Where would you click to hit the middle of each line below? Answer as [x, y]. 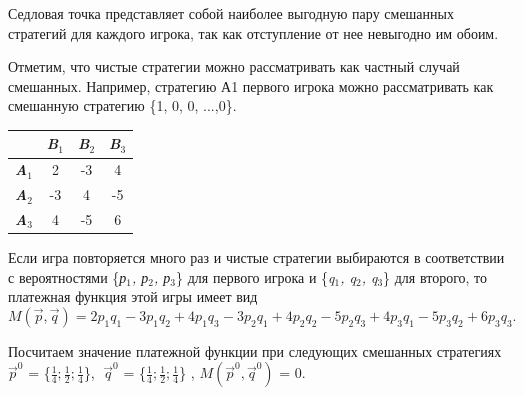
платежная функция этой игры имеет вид [133, 296]
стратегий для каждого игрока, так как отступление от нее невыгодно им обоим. [253, 32]
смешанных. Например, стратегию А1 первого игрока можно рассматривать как [251, 85]
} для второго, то [435, 276]
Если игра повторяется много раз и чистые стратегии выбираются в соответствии [256, 257]
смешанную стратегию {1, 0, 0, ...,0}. [122, 105]
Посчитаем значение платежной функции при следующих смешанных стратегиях [255, 350]
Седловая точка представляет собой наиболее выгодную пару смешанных [231, 13]
